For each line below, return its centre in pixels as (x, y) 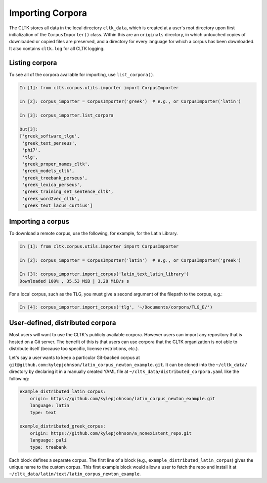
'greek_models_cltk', (48, 171)
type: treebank (48, 447)
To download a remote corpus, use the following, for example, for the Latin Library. (93, 233)
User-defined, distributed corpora (63, 323)
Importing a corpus (39, 221)
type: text (43, 412)
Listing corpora (33, 63)
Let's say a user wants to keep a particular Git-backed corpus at (75, 358)
